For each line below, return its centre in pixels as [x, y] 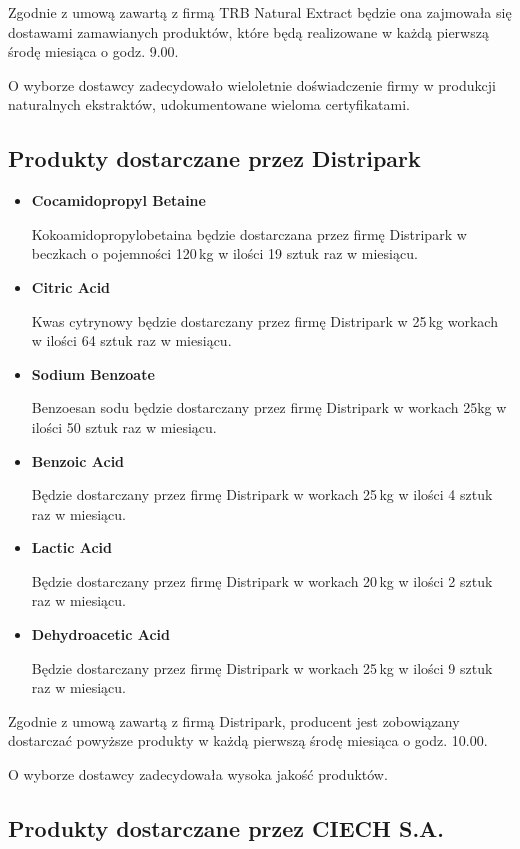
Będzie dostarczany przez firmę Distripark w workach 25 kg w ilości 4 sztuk [262, 494]
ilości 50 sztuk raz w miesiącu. [124, 426]
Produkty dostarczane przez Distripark [214, 158]
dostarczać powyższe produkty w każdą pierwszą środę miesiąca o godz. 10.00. [248, 740]
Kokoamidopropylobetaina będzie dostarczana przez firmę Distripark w [249, 233]
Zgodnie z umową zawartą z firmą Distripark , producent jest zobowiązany [234, 720]
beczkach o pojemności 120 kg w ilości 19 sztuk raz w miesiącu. [224, 253]
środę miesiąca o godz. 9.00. [93, 51]
